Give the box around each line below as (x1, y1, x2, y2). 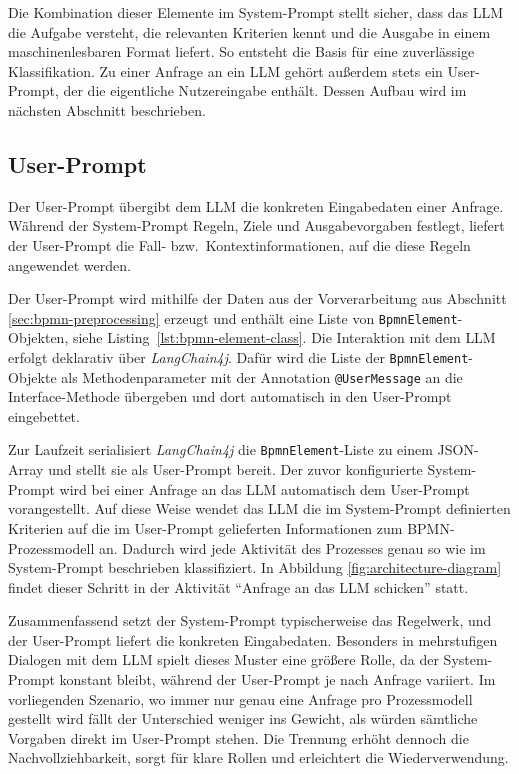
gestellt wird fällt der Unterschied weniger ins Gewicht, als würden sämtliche (8, 708, 478, 729)
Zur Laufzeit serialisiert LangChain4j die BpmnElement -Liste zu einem (8, 439, 433, 460)
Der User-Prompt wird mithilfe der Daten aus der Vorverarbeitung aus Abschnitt (8, 288, 507, 309)
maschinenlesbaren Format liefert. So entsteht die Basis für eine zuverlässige (8, 41, 475, 62)
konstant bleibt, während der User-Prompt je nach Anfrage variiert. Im (59, 669, 496, 690)
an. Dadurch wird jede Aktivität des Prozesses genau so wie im (98, 537, 486, 558)
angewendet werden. (8, 254, 131, 275)
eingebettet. (8, 405, 80, 426)
